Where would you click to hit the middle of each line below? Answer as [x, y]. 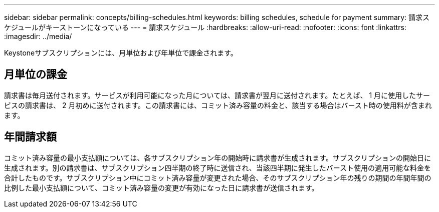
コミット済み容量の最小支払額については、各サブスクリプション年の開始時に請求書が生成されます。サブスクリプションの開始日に [217, 157]
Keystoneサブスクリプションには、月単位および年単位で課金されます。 [121, 53]
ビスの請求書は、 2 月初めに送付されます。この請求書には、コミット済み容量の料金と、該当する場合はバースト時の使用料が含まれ [218, 105]
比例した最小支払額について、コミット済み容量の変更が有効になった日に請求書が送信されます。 [161, 187]
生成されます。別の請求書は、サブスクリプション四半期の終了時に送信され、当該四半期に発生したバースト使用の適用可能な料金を [218, 167]
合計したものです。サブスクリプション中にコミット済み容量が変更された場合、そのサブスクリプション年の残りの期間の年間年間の [218, 177]
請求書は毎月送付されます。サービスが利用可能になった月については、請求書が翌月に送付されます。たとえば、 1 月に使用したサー [217, 95]
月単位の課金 [36, 74]
